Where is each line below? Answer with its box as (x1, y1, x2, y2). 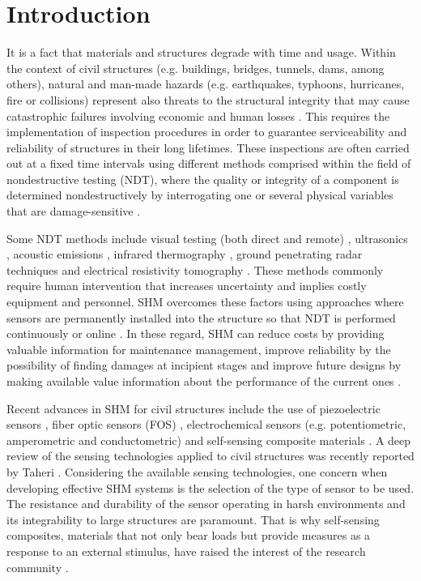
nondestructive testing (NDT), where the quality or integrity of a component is (6, 170, 399, 187)
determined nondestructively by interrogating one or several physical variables (6, 186, 393, 203)
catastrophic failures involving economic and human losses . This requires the (6, 107, 390, 124)
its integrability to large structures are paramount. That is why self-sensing (6, 511, 380, 528)
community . (6, 558, 69, 575)
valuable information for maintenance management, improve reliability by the (6, 340, 391, 357)
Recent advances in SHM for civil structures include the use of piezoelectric (6, 399, 381, 417)
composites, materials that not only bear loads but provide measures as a (6, 527, 371, 544)
